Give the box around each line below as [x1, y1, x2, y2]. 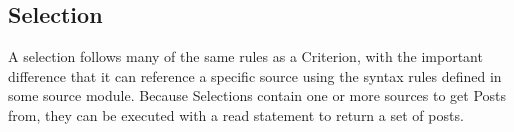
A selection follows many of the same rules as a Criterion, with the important [8, 46, 483, 67]
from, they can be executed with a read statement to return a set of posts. [8, 104, 464, 125]
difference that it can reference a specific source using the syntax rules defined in [8, 65, 502, 86]
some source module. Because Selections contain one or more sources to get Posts [8, 85, 507, 106]
